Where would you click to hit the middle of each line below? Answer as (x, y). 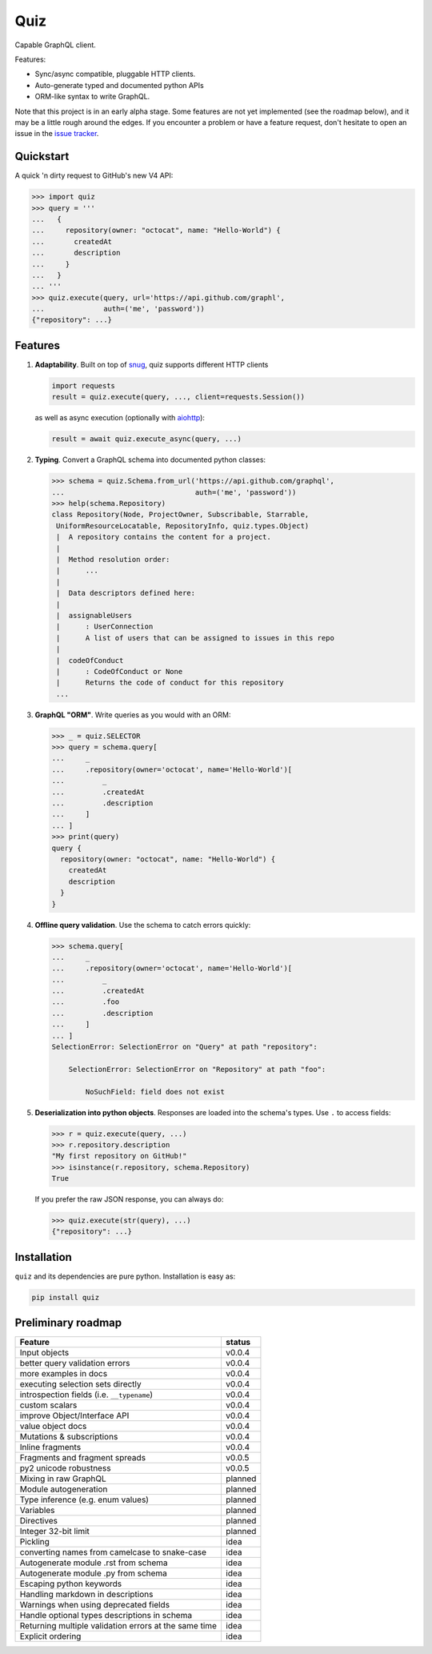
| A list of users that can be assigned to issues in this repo (196, 638)
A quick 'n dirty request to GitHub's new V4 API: (94, 175)
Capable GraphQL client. (55, 45)
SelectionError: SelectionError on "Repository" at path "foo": (197, 1069)
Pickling (34, 1542)
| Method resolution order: (113, 560)
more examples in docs (64, 1374)
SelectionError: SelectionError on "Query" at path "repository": (184, 1047)
